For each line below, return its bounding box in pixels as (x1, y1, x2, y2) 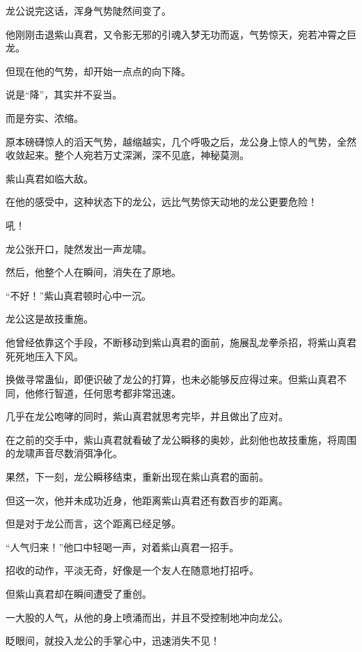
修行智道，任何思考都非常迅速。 (34, 385, 181, 400)
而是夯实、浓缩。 (6, 110, 84, 125)
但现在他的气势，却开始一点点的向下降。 (6, 63, 191, 78)
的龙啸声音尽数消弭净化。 (6, 446, 123, 460)
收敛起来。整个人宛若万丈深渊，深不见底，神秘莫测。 (6, 148, 249, 162)
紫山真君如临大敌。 (6, 171, 93, 185)
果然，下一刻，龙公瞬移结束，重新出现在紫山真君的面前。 (6, 469, 269, 484)
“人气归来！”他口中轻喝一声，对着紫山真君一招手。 (6, 539, 239, 554)
